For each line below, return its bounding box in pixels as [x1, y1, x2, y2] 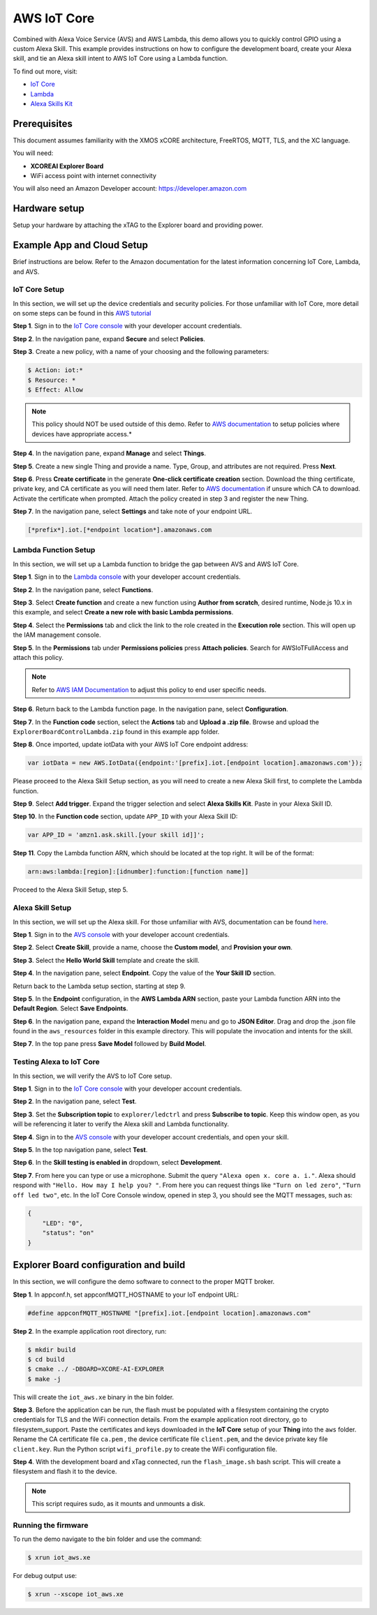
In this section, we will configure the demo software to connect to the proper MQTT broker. [13, 1278, 275, 1286]
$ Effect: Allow [27, 386, 84, 394]
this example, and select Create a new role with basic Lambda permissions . [13, 608, 234, 617]
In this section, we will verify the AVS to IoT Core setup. [13, 1072, 172, 1080]
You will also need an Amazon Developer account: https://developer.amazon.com [13, 184, 247, 193]
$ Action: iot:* [27, 367, 84, 374]
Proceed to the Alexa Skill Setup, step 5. [13, 885, 128, 894]
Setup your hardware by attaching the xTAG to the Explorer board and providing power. [13, 221, 263, 230]
